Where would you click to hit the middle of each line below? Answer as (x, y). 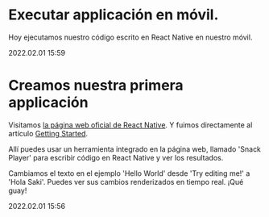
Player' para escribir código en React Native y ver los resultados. (116, 157)
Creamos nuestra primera (96, 86)
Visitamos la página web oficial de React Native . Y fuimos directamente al (130, 125)
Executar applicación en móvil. (114, 15)
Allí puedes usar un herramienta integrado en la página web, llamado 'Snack (135, 149)
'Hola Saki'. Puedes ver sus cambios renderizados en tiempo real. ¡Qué (126, 182)
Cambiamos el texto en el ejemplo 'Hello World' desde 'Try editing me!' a (129, 173)
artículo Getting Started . (48, 133)
